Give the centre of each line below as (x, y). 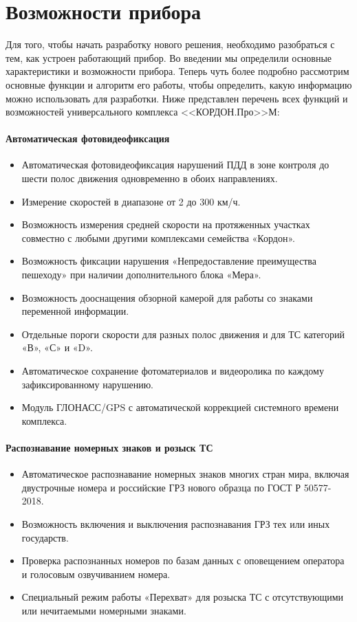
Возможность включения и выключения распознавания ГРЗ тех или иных (176, 523)
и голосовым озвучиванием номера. (96, 574)
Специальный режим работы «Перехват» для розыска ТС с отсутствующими (183, 597)
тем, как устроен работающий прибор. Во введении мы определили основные (169, 57)
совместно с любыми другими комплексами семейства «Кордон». (158, 237)
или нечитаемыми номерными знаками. (104, 610)
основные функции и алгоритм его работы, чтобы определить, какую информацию (179, 84)
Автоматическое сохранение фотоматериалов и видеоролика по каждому (173, 371)
